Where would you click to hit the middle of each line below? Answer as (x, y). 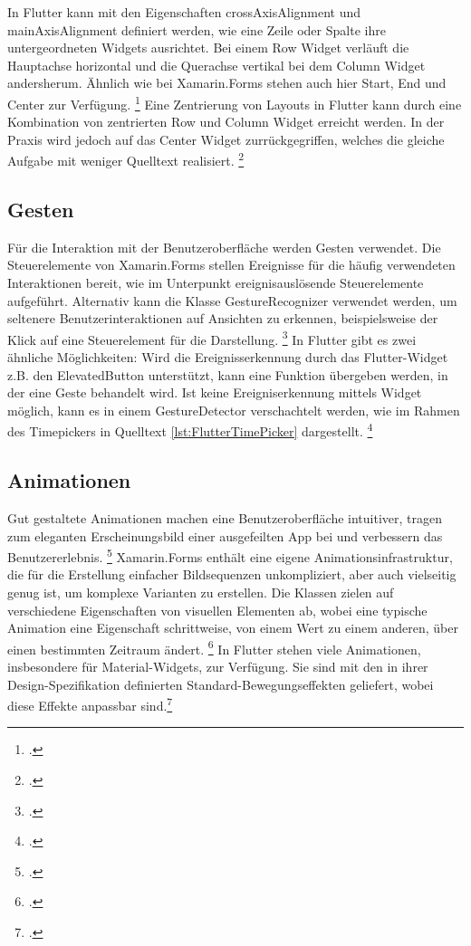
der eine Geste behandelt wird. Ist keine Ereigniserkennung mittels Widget (215, 392)
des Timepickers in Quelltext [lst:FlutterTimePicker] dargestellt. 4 (190, 430)
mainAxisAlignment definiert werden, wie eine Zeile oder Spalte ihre (197, 29)
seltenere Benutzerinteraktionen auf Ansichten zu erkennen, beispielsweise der (223, 318)
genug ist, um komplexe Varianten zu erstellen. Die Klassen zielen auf (201, 592)
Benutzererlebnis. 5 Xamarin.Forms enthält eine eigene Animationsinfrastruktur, (230, 555)
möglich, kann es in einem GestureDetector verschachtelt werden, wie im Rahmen (234, 410)
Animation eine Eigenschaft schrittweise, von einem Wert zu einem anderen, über (233, 628)
